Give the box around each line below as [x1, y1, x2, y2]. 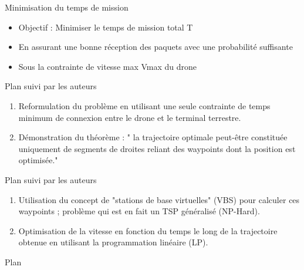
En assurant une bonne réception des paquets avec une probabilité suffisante [18, 41, 293, 53]
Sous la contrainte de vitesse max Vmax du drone [18, 60, 197, 72]
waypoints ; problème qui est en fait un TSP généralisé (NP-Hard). [18, 205, 260, 217]
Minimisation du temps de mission [5, 1, 129, 13]
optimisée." [18, 154, 58, 166]
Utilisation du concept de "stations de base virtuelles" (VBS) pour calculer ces [18, 193, 300, 205]
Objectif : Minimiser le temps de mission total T [18, 21, 193, 33]
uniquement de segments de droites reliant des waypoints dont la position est [18, 142, 296, 154]
